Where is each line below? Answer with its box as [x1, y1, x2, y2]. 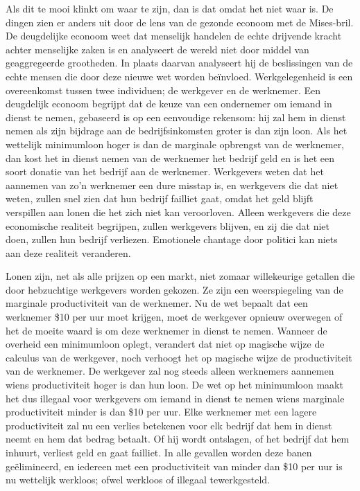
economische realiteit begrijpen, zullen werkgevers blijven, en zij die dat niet [6, 218, 329, 233]
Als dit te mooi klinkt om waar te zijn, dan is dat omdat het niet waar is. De [6, 1, 334, 15]
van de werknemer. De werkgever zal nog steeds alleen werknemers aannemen [6, 364, 334, 378]
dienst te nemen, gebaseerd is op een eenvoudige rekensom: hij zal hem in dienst [6, 109, 346, 124]
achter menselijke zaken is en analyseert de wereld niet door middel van [6, 42, 309, 56]
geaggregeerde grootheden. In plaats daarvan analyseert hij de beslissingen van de [6, 55, 353, 70]
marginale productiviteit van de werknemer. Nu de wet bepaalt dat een [6, 296, 308, 310]
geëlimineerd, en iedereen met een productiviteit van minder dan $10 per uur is [6, 458, 343, 473]
